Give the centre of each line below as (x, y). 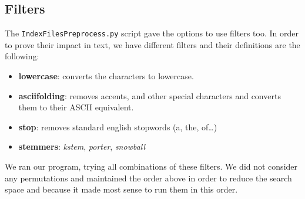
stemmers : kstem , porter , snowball (82, 146)
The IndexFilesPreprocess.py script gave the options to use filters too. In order (152, 33)
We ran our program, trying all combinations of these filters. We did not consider (151, 166)
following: (22, 56)
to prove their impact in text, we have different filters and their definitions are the (152, 44)
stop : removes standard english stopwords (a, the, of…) (118, 127)
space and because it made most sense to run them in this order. (121, 189)
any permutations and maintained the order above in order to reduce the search (148, 178)
